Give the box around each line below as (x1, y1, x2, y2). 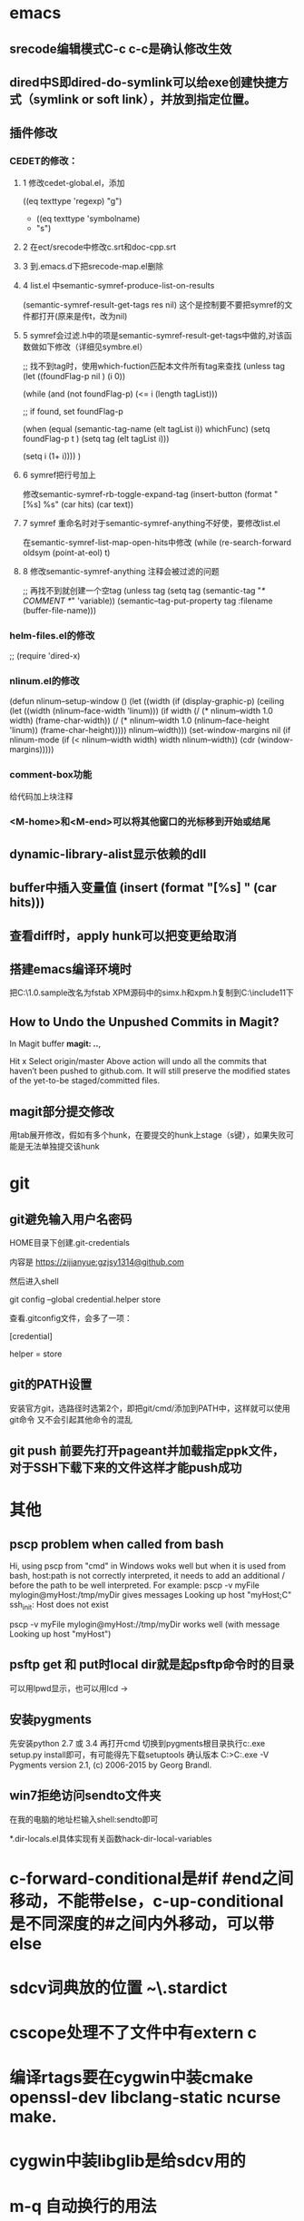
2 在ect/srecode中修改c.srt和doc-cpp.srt (22, 241, 177, 252)
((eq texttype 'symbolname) (35, 212, 141, 224)
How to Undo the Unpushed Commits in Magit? (9, 1014, 279, 1030)
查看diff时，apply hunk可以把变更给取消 (9, 928, 238, 944)
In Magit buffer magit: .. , (9, 1038, 102, 1050)
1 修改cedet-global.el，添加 (22, 177, 125, 188)
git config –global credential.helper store (9, 1294, 162, 1305)
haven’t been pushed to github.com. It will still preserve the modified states (9, 1065, 290, 1077)
